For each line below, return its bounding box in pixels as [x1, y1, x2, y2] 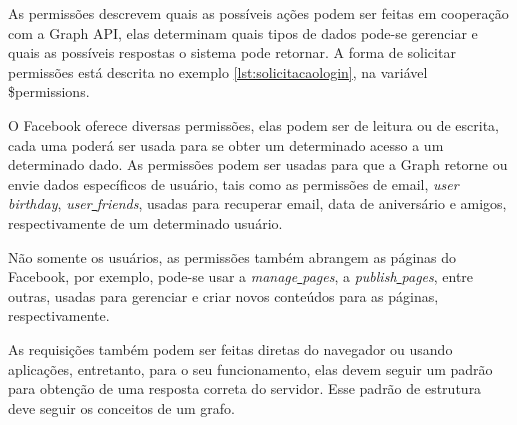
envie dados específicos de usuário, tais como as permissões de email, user [8, 173, 459, 194]
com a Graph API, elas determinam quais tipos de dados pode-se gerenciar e [8, 22, 478, 43]
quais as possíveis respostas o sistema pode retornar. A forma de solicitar [8, 42, 456, 63]
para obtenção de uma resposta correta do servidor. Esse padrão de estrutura [8, 378, 482, 399]
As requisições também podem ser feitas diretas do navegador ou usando [8, 338, 453, 359]
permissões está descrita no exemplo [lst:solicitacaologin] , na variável [8, 61, 428, 82]
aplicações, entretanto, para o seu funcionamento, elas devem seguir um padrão [8, 358, 493, 379]
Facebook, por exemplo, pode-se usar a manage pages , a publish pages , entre [8, 266, 474, 287]
